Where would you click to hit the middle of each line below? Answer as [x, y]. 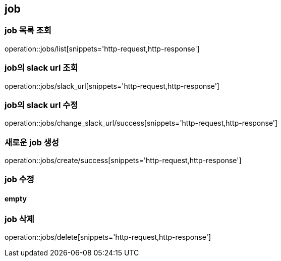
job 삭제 [19, 219]
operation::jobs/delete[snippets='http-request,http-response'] [108, 237]
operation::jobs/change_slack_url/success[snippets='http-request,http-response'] [141, 123]
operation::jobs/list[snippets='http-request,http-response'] [102, 48]
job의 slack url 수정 [41, 105]
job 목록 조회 [28, 31]
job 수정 [19, 179]
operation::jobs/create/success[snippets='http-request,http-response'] [123, 161]
